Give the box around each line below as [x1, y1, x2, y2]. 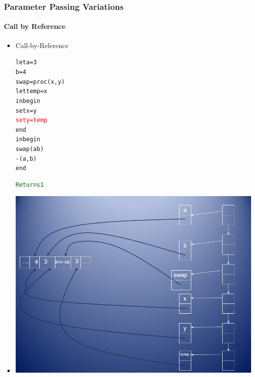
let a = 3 [15, 59, 37, 66]
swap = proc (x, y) [15, 78, 65, 85]
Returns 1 [15, 181, 44, 189]
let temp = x [15, 88, 48, 95]
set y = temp [15, 117, 48, 124]
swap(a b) [15, 146, 44, 153]
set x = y [15, 107, 37, 114]
